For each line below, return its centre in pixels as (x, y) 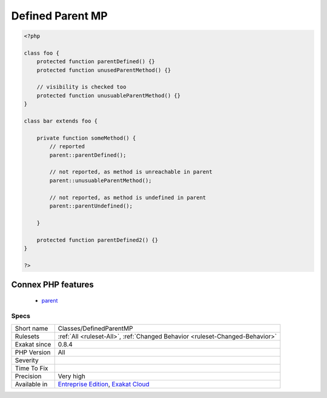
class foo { (42, 53)
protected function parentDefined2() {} (97, 240)
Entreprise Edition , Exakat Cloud (104, 384)
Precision (28, 376)
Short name (31, 328)
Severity (27, 360)
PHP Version (33, 352)
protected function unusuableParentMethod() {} (109, 95)
